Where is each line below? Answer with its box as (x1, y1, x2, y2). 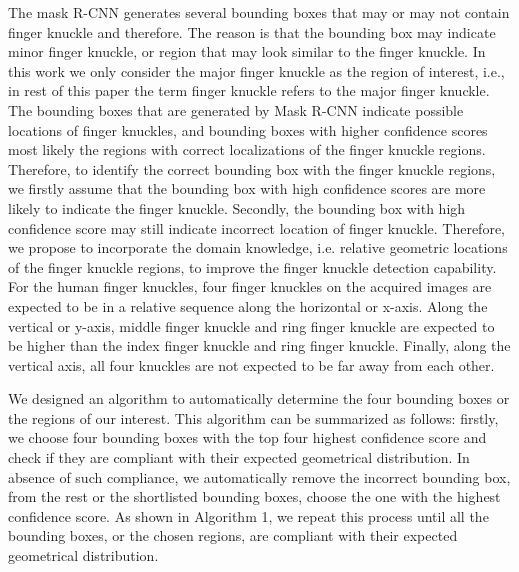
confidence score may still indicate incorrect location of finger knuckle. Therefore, (8, 217, 505, 238)
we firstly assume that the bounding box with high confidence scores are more (8, 178, 486, 199)
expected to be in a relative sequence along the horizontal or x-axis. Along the (8, 295, 488, 316)
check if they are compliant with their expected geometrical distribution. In (8, 447, 470, 468)
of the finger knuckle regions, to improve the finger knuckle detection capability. (8, 256, 497, 277)
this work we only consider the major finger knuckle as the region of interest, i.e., (8, 60, 505, 81)
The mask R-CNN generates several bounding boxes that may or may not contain (8, 2, 510, 22)
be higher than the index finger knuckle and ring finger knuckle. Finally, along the (8, 335, 511, 356)
